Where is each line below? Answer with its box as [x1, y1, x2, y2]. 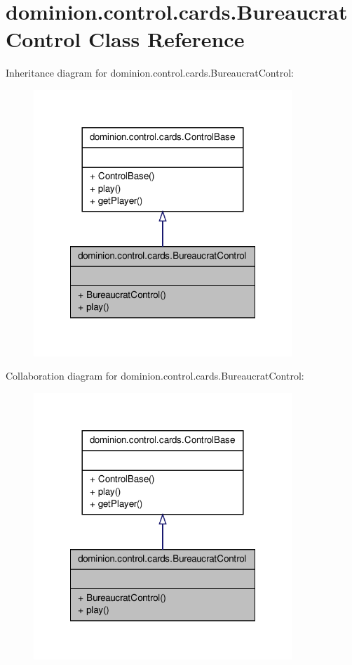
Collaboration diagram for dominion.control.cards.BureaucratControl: [6, 368, 304, 383]
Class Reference [88, 25, 245, 53]
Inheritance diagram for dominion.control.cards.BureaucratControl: [6, 65, 294, 80]
